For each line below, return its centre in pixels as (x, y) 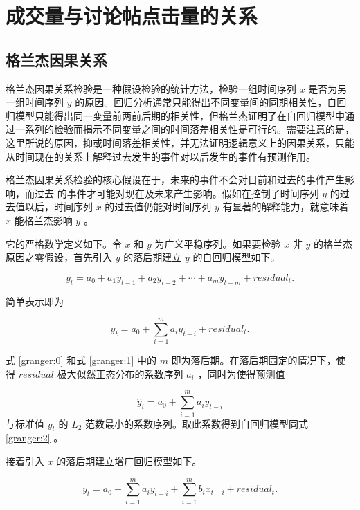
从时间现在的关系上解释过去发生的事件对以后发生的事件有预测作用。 (161, 156)
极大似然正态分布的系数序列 (120, 373)
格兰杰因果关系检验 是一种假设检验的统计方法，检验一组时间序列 (151, 88)
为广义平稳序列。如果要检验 (218, 243)
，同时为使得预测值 (241, 373)
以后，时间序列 (58, 207)
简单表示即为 (35, 301)
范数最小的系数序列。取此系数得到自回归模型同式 (197, 423)
